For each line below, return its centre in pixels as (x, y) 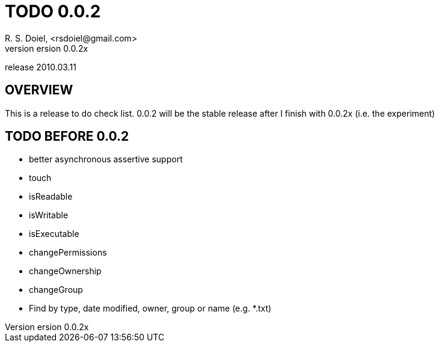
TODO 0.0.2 (53, 11)
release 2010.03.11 (41, 67)
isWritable (49, 215)
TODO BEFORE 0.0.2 (67, 137)
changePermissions (68, 253)
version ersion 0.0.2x (47, 48)
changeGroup (56, 290)
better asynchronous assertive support (106, 159)
